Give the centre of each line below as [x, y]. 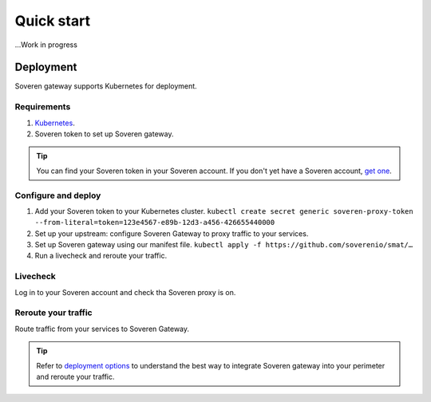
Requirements [43, 107]
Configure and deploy [58, 195]
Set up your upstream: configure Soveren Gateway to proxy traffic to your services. [172, 233]
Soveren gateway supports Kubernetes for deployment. [106, 86]
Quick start [53, 21]
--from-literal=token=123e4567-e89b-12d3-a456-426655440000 [155, 223]
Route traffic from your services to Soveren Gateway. [102, 329]
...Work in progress [46, 45]
